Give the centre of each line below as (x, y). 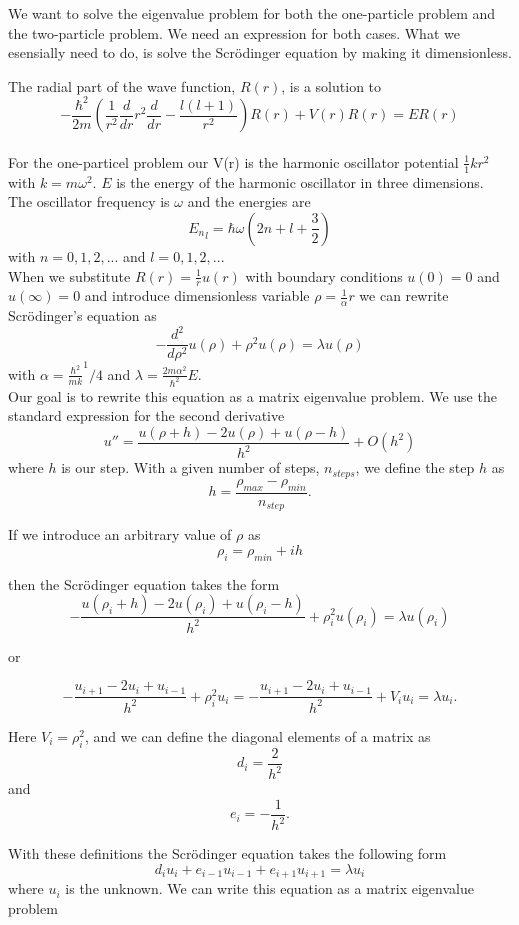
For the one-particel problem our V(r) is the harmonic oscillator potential (233, 161)
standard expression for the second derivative (146, 415)
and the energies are (249, 201)
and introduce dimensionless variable (197, 295)
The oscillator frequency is (89, 201)
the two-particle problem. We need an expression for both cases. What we (234, 32)
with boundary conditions (324, 275)
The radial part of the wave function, (122, 85)
